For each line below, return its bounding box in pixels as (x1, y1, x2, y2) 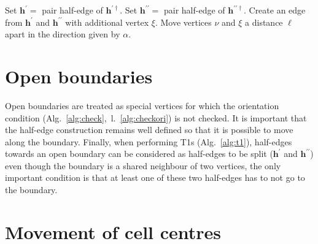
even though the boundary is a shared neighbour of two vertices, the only (5, 159, 281, 172)
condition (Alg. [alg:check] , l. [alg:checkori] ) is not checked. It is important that (5, 111, 307, 124)
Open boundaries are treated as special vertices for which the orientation (5, 99, 279, 112)
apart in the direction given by (5, 28, 120, 40)
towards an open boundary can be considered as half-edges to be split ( (5, 147, 273, 160)
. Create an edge (243, 4, 306, 16)
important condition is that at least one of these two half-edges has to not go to (5, 171, 305, 184)
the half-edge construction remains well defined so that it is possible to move (5, 123, 293, 136)
